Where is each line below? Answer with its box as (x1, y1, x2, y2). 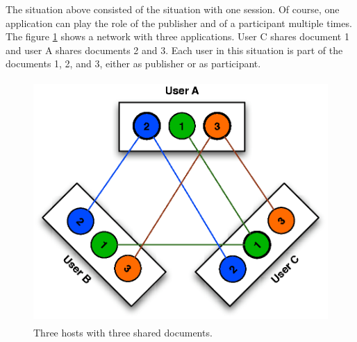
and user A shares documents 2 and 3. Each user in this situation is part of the (6, 42, 343, 57)
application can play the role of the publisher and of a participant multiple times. (6, 15, 352, 30)
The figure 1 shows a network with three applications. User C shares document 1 (6, 29, 349, 44)
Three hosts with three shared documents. (33, 325, 213, 339)
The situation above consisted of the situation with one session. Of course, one (6, 2, 340, 16)
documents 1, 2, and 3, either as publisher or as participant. (6, 56, 261, 71)
